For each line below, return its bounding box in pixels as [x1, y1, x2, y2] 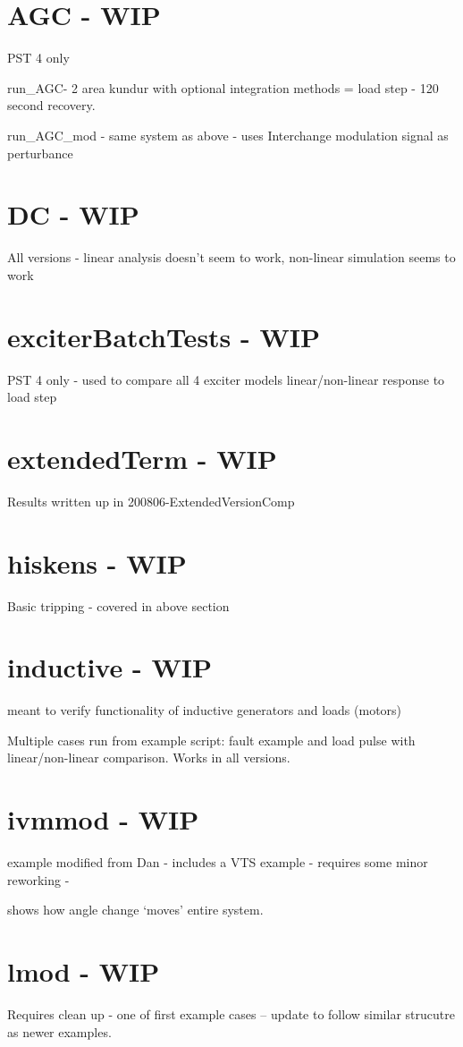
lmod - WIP [7, 953, 160, 990]
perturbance [7, 143, 73, 162]
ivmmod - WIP [7, 801, 199, 838]
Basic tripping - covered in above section [7, 596, 230, 615]
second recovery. [7, 96, 96, 115]
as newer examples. [7, 1022, 112, 1041]
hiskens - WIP [7, 544, 187, 581]
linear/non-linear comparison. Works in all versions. [7, 748, 290, 767]
